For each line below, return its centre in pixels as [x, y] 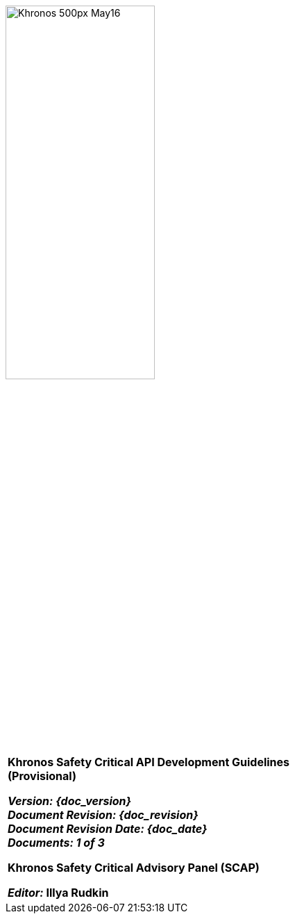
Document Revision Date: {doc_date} [108, 829]
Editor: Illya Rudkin [58, 893]
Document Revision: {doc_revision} [103, 815]
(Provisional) [42, 776]
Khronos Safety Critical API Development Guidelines [149, 762]
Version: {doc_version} [70, 801]
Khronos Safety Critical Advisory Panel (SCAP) [134, 868]
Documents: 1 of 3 [56, 843]
